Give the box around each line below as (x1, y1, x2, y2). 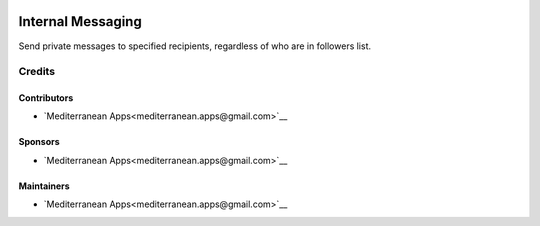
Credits (18, 65, 55, 79)
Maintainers (18, 180, 70, 192)
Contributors (18, 92, 74, 104)
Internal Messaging (18, 13, 142, 30)
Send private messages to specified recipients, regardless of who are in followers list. (18, 40, 372, 52)
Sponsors (18, 136, 60, 148)
